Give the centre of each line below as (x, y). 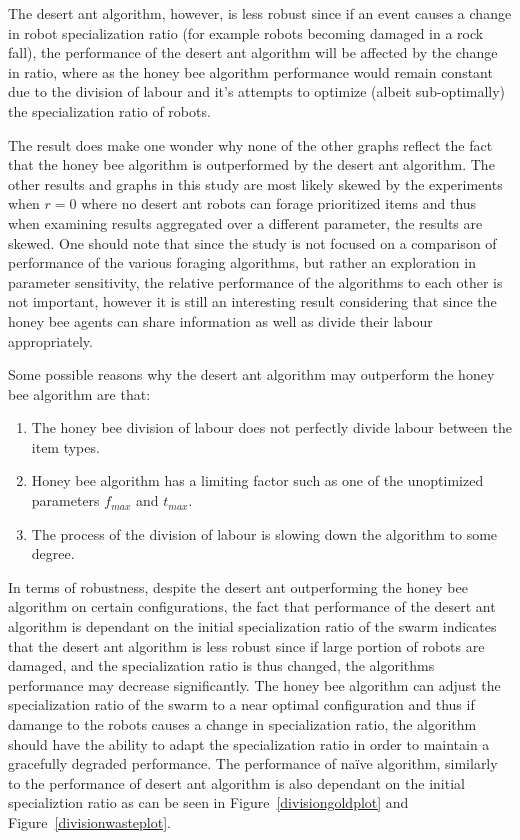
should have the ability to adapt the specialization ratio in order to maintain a (249, 743)
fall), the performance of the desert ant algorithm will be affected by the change (253, 52)
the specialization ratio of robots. (109, 110)
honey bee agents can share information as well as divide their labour (220, 320)
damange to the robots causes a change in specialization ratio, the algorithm (242, 724)
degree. (53, 553)
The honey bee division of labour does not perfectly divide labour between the (271, 427)
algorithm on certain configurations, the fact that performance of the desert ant (252, 606)
